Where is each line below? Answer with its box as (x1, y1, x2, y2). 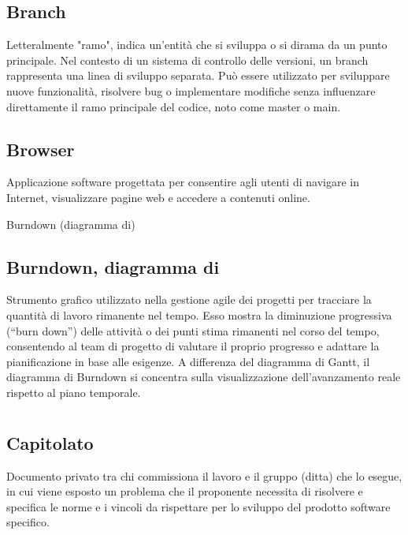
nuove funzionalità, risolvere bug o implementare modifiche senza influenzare (6, 82, 376, 99)
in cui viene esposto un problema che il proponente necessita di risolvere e (6, 483, 363, 499)
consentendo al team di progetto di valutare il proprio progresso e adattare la (6, 338, 380, 354)
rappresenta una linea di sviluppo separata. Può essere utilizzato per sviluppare (6, 67, 390, 84)
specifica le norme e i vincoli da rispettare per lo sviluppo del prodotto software (6, 498, 391, 514)
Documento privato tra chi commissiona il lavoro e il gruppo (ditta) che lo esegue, (6, 467, 402, 484)
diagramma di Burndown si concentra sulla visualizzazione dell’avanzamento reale (6, 369, 401, 385)
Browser (6, 137, 75, 161)
